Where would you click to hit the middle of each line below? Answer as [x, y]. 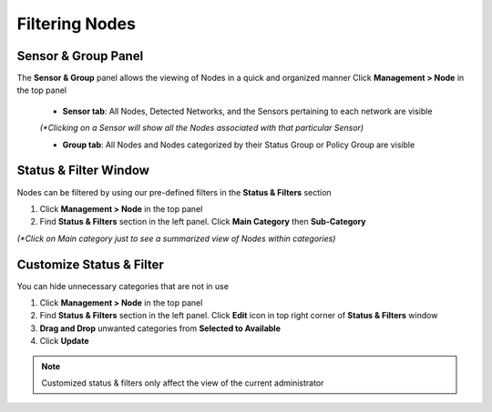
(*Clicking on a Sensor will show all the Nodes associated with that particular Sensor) [202, 128]
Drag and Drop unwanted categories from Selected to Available [160, 328]
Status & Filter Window [83, 171]
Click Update [64, 341]
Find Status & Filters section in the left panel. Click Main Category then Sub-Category [203, 222]
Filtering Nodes [77, 24]
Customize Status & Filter [90, 264]
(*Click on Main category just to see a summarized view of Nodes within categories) [176, 238]
